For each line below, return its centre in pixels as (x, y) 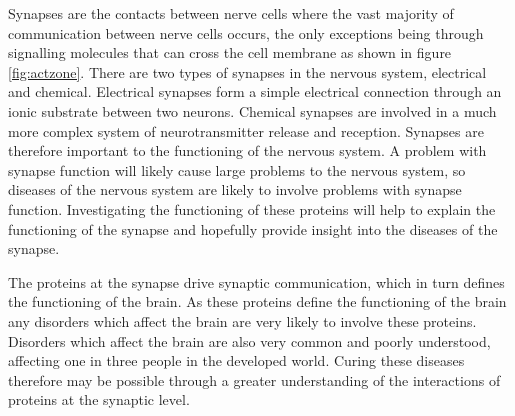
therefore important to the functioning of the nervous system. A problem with (247, 150)
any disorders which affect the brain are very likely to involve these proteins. (242, 320)
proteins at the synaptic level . (99, 399)
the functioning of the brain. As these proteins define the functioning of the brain (257, 301)
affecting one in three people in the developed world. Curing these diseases (236, 360)
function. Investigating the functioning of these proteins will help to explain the (252, 208)
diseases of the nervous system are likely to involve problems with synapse (235, 189)
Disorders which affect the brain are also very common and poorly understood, (249, 340)
